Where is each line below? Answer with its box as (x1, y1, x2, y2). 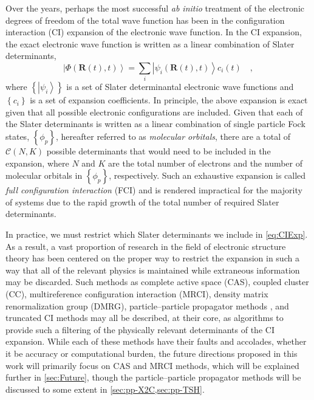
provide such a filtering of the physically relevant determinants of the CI (5, 323, 275, 336)
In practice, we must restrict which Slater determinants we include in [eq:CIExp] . (5, 228, 308, 241)
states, (5, 130, 30, 143)
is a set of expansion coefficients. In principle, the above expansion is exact (30, 94, 308, 106)
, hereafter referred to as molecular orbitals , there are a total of (56, 130, 291, 143)
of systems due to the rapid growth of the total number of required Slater (5, 195, 279, 208)
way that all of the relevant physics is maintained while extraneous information (5, 263, 300, 276)
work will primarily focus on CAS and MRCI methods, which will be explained (5, 359, 299, 371)
